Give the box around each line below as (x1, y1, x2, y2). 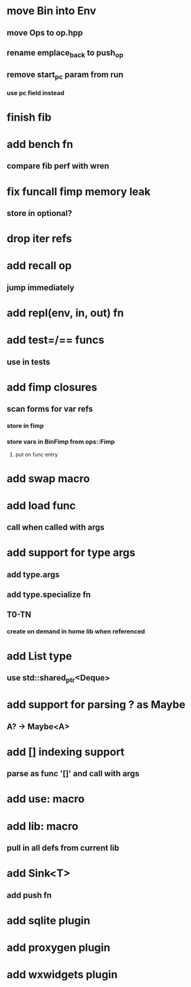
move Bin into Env (7, 4, 96, 18)
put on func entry (15, 451, 58, 458)
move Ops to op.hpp (7, 28, 83, 38)
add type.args (7, 569, 60, 579)
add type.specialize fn (7, 590, 91, 600)
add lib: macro (7, 820, 79, 833)
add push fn (7, 890, 52, 900)
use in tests (7, 357, 51, 367)
